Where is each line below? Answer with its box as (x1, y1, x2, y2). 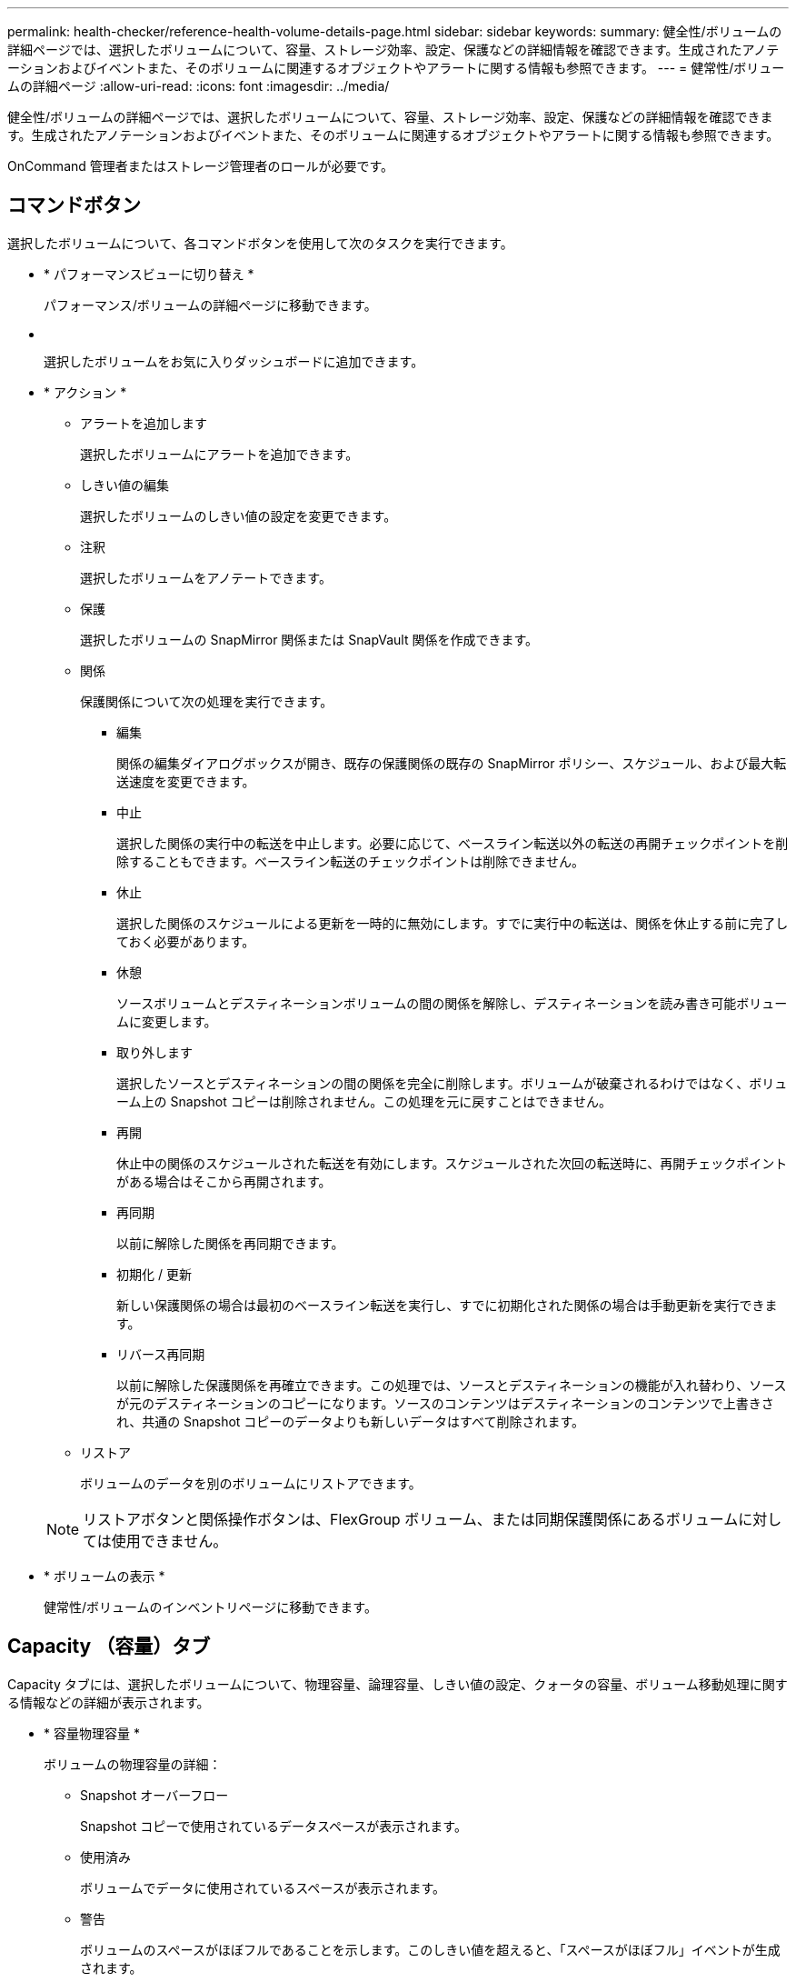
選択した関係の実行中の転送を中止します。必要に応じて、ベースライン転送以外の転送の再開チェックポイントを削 (116, 835, 789, 851)
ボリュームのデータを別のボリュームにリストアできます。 (80, 1475, 422, 1491)
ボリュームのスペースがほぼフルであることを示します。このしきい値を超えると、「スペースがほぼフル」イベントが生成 (80, 1941, 781, 1957)
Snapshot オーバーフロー (80, 1787, 229, 1803)
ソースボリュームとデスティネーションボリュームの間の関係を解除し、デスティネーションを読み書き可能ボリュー (116, 995, 788, 1011)
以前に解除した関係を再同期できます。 (116, 1235, 344, 1251)
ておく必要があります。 (116, 933, 255, 949)
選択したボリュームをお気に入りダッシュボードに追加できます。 (44, 353, 424, 369)
